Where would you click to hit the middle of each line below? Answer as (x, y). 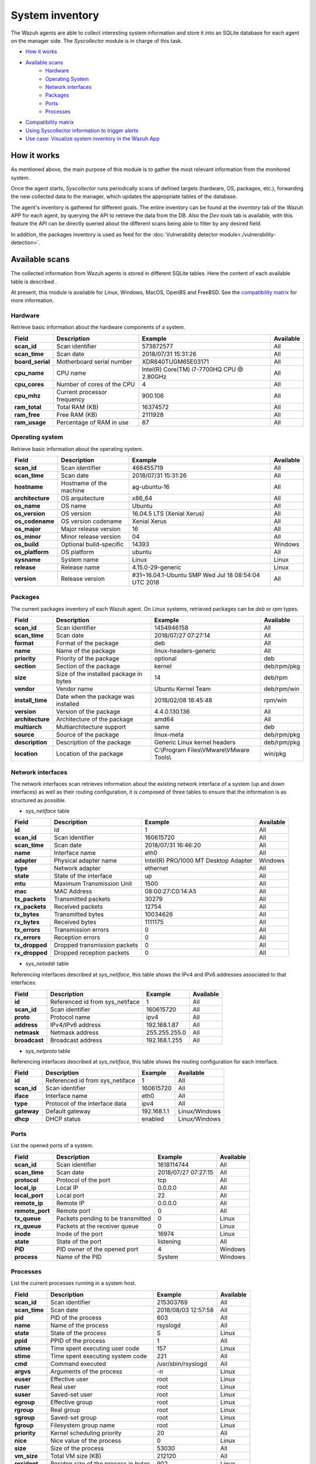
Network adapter (77, 868)
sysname (28, 560)
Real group (65, 1410)
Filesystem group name (83, 1425)
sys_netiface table (47, 811)
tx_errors (28, 930)
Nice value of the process (85, 1441)
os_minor (28, 537)
